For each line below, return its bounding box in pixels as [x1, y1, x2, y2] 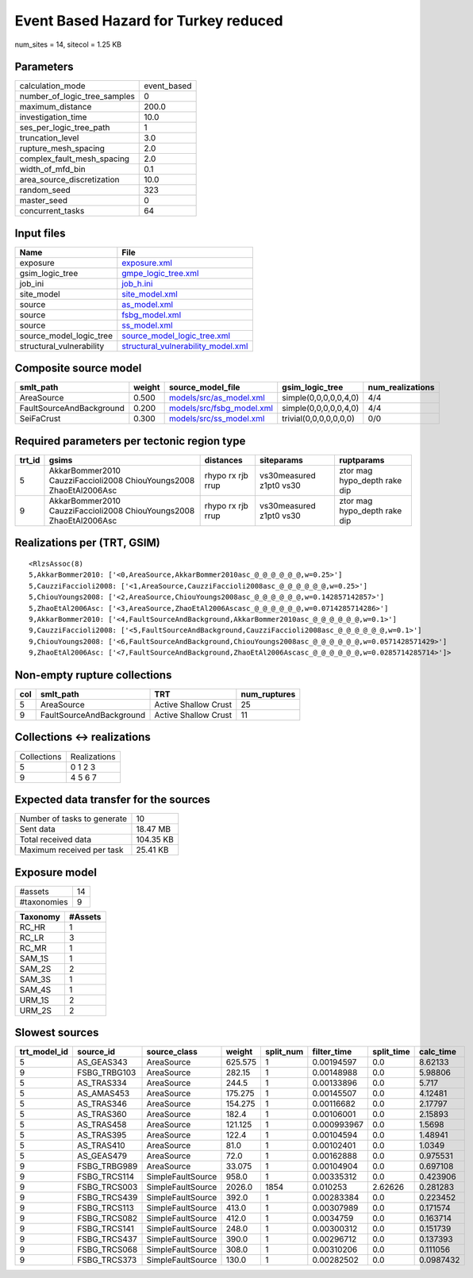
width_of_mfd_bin [19, 163, 87, 175]
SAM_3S [19, 973, 52, 984]
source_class [146, 1046, 198, 1057]
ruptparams [338, 455, 385, 466]
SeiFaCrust [19, 413, 61, 424]
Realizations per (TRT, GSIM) [14, 536, 160, 550]
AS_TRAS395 [76, 1130, 127, 1141]
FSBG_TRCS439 [76, 1192, 138, 1203]
